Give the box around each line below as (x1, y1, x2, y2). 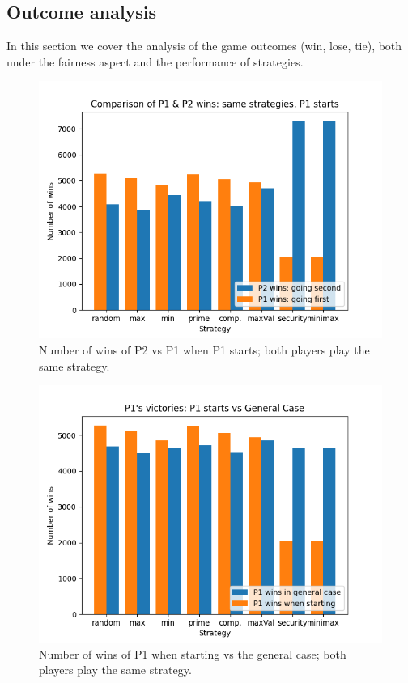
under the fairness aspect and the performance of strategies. (6, 53, 304, 70)
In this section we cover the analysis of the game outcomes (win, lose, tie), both (6, 37, 402, 54)
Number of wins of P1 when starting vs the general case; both (39, 645, 346, 662)
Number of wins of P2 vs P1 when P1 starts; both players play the (39, 341, 370, 358)
